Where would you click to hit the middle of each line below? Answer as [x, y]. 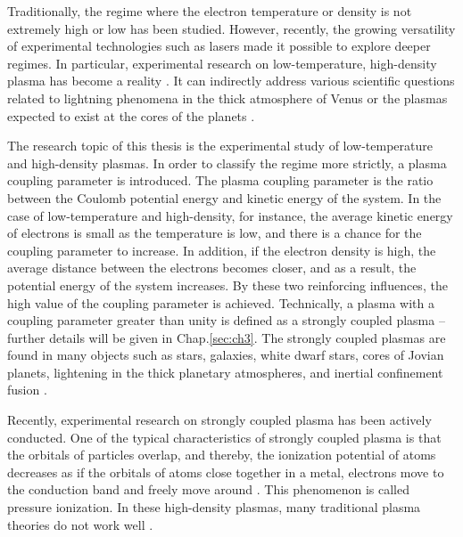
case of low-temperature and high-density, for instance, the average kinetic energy [230, 215]
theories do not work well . [80, 524]
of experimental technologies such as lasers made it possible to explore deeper [219, 46]
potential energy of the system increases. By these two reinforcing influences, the [227, 285]
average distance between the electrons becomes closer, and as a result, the [212, 268]
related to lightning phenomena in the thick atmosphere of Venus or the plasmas [227, 98]
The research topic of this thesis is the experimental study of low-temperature [220, 146]
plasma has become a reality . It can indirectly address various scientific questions [231, 81]
